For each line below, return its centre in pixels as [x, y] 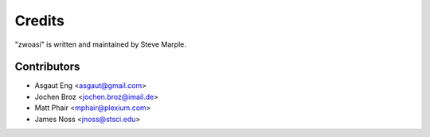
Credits [40, 21]
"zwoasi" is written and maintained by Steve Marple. [100, 44]
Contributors [47, 67]
